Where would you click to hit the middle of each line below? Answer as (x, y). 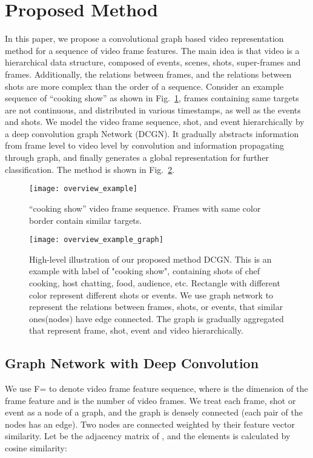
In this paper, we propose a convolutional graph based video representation (144, 39)
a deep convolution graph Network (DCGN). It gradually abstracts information (152, 133)
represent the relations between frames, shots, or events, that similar (156, 307)
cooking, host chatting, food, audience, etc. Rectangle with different (155, 282)
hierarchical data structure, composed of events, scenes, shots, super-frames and (153, 62)
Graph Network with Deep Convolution (132, 363)
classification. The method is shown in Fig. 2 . (90, 169)
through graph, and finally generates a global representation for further (137, 157)
